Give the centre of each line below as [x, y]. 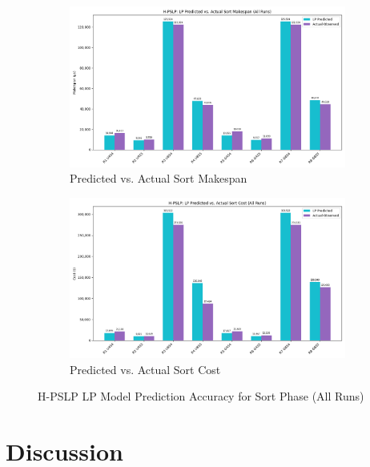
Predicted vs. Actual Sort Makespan [159, 178]
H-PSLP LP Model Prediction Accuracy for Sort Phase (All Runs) [201, 396]
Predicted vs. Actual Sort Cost [145, 369]
